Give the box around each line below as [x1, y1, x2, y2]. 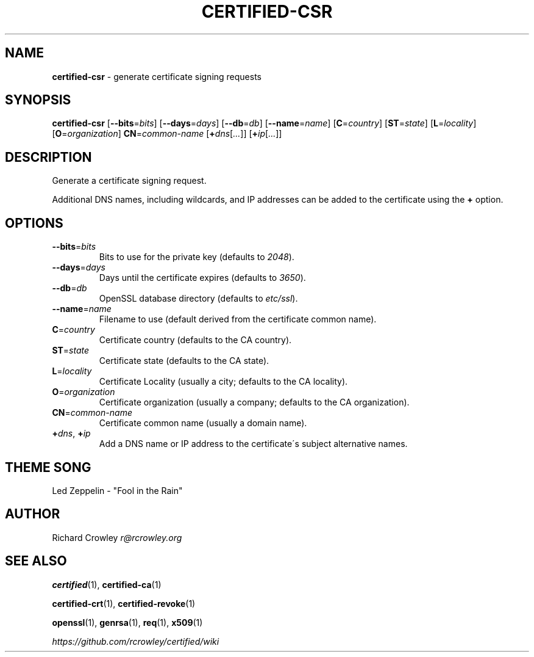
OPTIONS [5, 215, 63, 231]
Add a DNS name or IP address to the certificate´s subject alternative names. [99, 438, 408, 449]
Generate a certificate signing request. [52, 175, 207, 186]
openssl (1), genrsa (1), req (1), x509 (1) [52, 617, 203, 628]
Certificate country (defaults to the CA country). [99, 335, 292, 346]
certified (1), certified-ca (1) [52, 579, 162, 590]
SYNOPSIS [5, 92, 71, 108]
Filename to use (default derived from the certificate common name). [99, 314, 377, 325]
